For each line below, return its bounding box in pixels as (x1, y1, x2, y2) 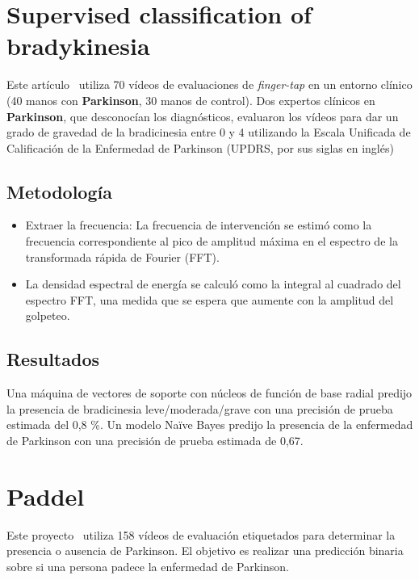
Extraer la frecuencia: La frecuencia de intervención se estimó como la (25, 216, 372, 233)
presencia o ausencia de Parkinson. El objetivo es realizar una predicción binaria (6, 542, 404, 559)
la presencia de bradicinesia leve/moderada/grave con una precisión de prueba (6, 400, 393, 417)
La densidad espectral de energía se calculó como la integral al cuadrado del (25, 275, 401, 292)
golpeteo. (25, 307, 70, 324)
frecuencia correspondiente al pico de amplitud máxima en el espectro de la (25, 233, 398, 250)
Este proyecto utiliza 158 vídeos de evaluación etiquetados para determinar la (6, 526, 396, 543)
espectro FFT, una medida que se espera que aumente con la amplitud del (25, 291, 394, 308)
